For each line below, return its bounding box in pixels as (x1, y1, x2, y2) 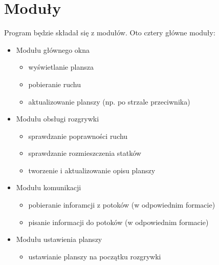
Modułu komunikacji (16, 182, 81, 193)
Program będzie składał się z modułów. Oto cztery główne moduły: (4, 27, 215, 38)
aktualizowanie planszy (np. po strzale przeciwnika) (28, 96, 190, 107)
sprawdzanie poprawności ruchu (28, 130, 128, 141)
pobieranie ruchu (28, 78, 81, 89)
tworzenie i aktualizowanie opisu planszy (28, 165, 156, 175)
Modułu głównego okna (16, 44, 90, 55)
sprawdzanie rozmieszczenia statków (28, 148, 141, 158)
